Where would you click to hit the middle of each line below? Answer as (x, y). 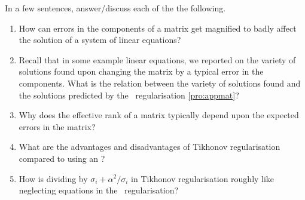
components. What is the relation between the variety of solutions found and (160, 83)
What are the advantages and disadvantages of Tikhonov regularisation (150, 147)
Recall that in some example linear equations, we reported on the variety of (157, 59)
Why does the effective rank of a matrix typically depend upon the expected (159, 115)
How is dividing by (53, 178)
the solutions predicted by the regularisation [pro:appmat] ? (129, 95)
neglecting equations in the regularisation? (99, 190)
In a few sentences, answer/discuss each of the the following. (115, 8)
